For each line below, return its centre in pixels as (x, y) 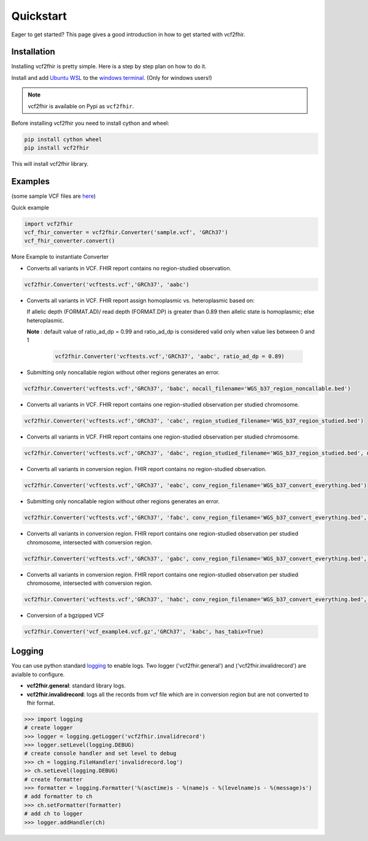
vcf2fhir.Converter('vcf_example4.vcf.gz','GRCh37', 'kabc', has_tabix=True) (144, 632)
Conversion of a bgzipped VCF (66, 615)
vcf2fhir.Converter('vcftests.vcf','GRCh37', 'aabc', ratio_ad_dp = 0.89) (170, 357)
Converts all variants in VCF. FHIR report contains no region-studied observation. (129, 268)
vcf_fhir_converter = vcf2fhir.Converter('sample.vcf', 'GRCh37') (126, 233)
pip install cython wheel (63, 139)
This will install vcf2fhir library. (50, 164)
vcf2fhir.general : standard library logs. (76, 686)
